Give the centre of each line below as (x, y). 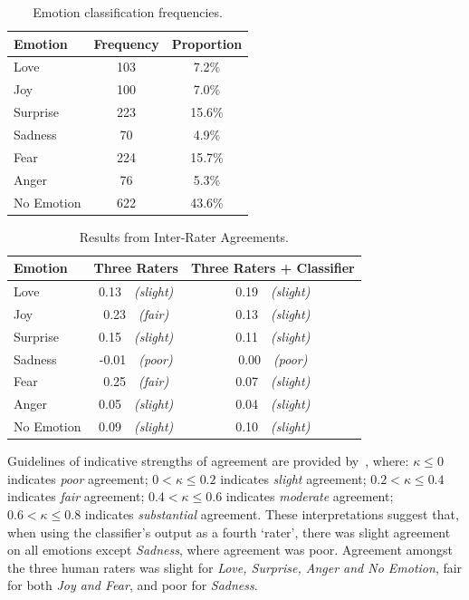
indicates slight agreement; (293, 478)
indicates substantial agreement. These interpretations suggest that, (272, 513)
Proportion (207, 43)
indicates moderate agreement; (310, 496)
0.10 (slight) (273, 426)
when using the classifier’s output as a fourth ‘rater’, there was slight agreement (229, 532)
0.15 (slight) (136, 336)
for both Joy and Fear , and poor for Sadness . (133, 585)
